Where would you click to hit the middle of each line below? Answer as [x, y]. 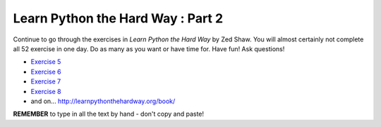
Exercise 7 [46, 81]
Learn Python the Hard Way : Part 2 [118, 18]
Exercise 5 [46, 62]
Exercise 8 [46, 91]
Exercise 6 [46, 72]
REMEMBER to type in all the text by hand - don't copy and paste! [109, 114]
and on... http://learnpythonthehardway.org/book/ [103, 101]
